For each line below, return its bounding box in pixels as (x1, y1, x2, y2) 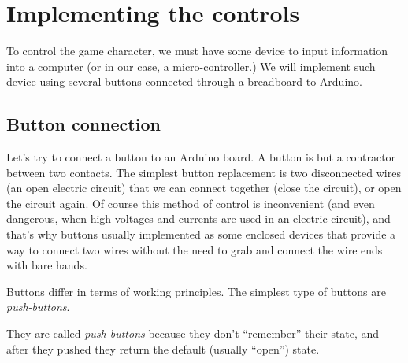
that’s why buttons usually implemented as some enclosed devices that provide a (6, 226, 396, 243)
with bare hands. (6, 257, 87, 273)
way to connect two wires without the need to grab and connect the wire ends (6, 241, 383, 257)
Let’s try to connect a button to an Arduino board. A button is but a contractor (6, 149, 396, 165)
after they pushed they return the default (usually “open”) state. (6, 340, 320, 357)
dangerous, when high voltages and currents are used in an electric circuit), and (6, 210, 391, 227)
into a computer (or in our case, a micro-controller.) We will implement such (6, 57, 376, 74)
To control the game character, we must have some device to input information (6, 43, 388, 59)
